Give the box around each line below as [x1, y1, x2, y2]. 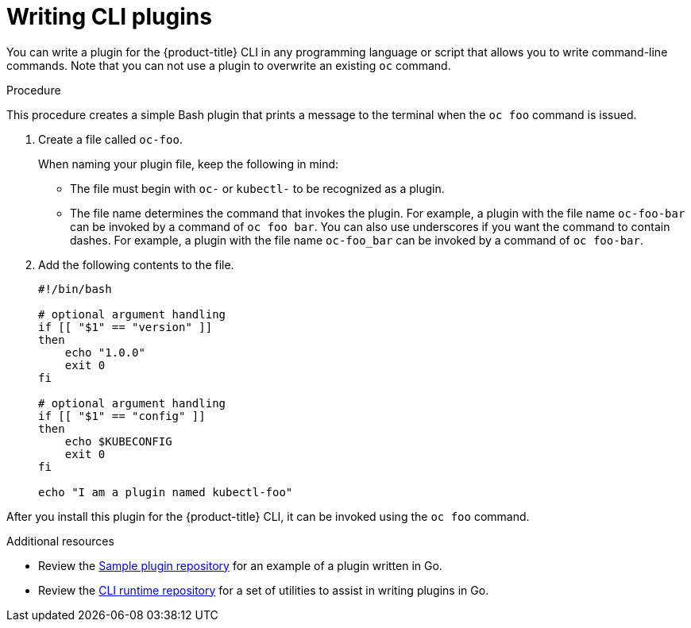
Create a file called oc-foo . [38, 132, 183, 146]
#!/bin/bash [38, 282, 112, 295]
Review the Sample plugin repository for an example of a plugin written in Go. [38, 558, 442, 572]
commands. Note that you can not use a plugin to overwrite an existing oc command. [6, 58, 451, 72]
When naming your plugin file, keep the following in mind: [38, 156, 339, 171]
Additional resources [6, 534, 114, 548]
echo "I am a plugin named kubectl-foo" [38, 485, 293, 499]
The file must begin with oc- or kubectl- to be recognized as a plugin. [70, 181, 445, 195]
